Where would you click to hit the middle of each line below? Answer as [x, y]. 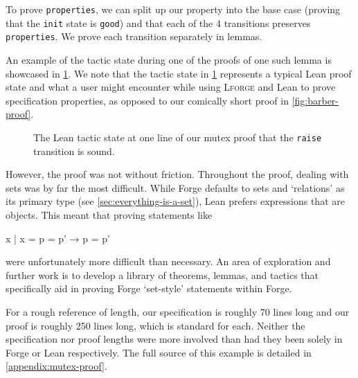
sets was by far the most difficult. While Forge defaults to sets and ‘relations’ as [175, 187]
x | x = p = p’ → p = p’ [58, 238]
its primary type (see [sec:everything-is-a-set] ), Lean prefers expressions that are [175, 201]
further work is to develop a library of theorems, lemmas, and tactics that [162, 274]
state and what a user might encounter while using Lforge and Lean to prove [171, 87]
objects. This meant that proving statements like [109, 214]
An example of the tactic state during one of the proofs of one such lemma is [169, 59]
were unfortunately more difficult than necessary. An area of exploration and [168, 261]
